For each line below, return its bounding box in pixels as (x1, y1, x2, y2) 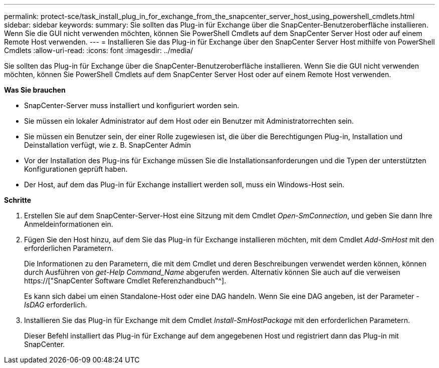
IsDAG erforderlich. (24, 300, 87, 309)
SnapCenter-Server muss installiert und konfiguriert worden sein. (24, 101, 240, 110)
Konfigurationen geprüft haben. (24, 165, 128, 173)
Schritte (4, 196, 31, 204)
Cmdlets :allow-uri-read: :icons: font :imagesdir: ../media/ (4, 46, 193, 55)
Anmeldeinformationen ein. (24, 220, 113, 228)
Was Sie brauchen (4, 86, 66, 94)
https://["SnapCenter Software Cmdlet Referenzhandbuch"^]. (24, 276, 227, 285)
